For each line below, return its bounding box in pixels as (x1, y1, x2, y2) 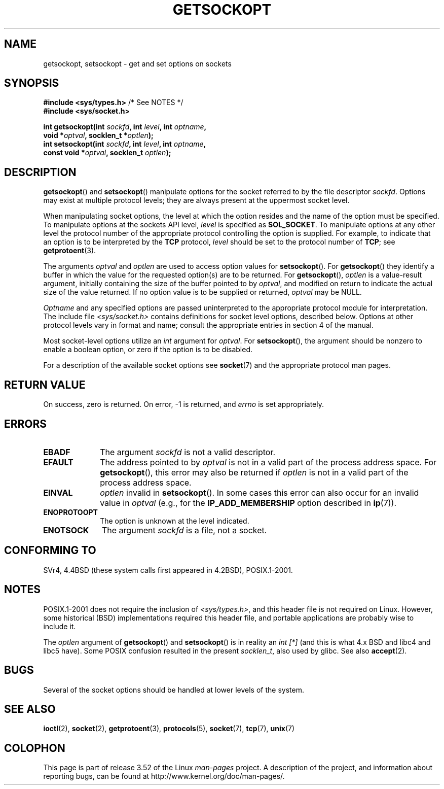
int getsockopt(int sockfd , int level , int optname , (43, 122, 207, 131)
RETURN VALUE (4, 378, 86, 391)
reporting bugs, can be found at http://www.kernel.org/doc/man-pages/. (43, 772, 285, 781)
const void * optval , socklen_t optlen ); (43, 148, 171, 157)
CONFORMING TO (4, 544, 96, 557)
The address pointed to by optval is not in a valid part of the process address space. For (100, 457, 437, 467)
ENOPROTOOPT (43, 507, 98, 517)
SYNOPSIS (4, 77, 59, 90)
